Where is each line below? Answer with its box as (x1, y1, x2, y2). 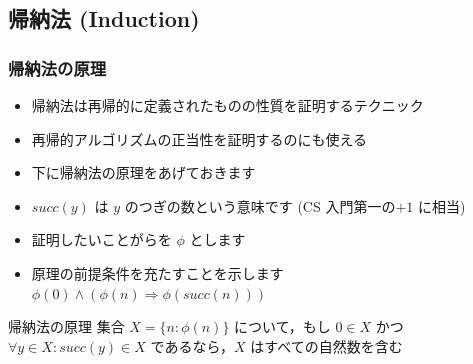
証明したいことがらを (31, 229, 172, 250)
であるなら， (150, 335, 234, 356)
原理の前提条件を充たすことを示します (31, 262, 284, 283)
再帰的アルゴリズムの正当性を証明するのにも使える (31, 128, 367, 149)
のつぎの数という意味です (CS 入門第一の (124, 195, 396, 216)
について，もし (234, 316, 331, 337)
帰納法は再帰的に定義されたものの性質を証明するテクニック (31, 95, 424, 115)
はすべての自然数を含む (250, 335, 403, 356)
